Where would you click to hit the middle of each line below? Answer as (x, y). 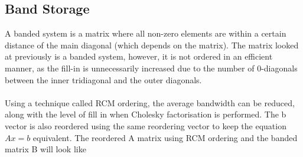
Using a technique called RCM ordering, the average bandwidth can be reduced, (150, 102)
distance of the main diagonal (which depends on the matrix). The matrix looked (152, 45)
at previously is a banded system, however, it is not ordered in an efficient (139, 56)
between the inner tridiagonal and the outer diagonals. (103, 79)
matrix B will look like (45, 149)
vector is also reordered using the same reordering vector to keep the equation (146, 125)
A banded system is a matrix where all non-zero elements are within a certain (146, 33)
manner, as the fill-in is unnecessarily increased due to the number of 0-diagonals (151, 68)
